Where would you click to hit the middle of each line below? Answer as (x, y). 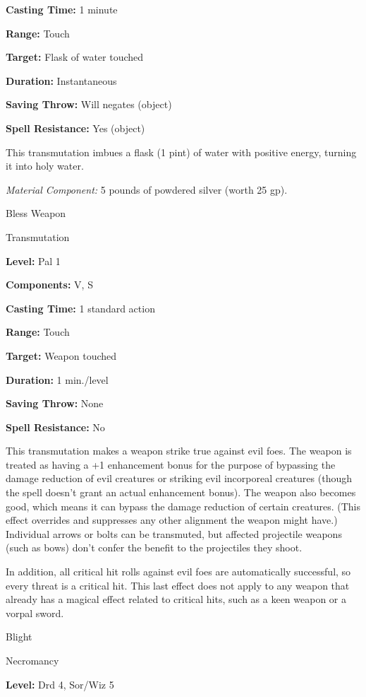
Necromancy (32, 660)
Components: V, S (49, 285)
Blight (19, 637)
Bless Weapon (36, 213)
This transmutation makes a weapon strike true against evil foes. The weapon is (179, 451)
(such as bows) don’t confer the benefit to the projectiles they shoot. (154, 547)
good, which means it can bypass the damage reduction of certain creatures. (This (183, 506)
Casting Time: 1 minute (62, 9)
